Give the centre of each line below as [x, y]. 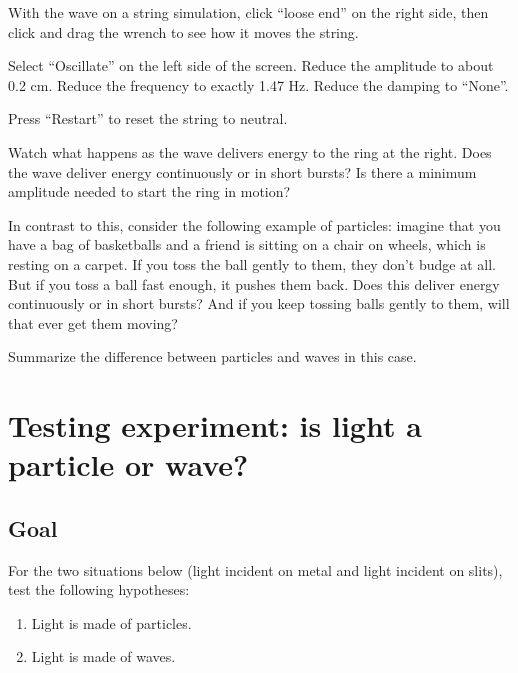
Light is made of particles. [111, 622]
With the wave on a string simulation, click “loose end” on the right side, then [248, 12]
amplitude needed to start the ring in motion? [149, 191]
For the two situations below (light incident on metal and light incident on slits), [255, 569]
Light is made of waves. [103, 656]
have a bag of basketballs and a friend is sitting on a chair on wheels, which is [247, 244]
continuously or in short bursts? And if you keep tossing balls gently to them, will [259, 303]
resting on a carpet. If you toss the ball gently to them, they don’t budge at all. [252, 263]
